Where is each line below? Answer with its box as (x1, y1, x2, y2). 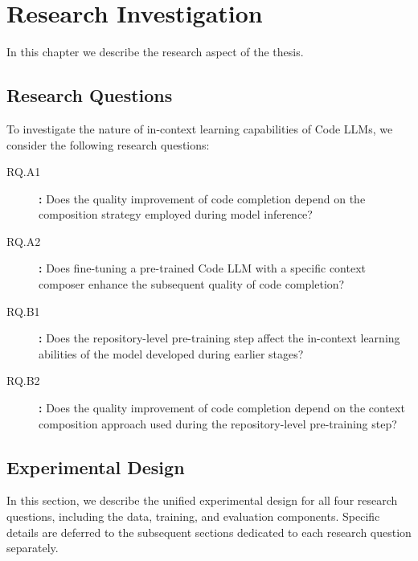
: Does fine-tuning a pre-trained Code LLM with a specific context (39, 260, 366, 276)
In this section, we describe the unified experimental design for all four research (6, 492, 398, 509)
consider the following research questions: (6, 136, 210, 153)
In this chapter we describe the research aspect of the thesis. (6, 43, 304, 60)
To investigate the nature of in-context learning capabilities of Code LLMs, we (6, 120, 393, 137)
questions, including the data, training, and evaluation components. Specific (6, 508, 380, 525)
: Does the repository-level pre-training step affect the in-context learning (39, 330, 400, 346)
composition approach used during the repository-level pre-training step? (39, 415, 397, 432)
